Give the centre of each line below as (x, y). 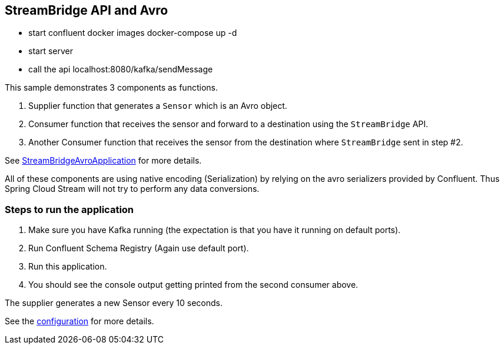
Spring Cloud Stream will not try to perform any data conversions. (132, 189)
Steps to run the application (69, 209)
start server (51, 51)
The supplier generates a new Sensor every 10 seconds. (114, 303)
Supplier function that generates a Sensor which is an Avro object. (158, 106)
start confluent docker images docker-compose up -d (133, 33)
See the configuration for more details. (79, 321)
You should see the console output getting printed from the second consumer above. (193, 285)
